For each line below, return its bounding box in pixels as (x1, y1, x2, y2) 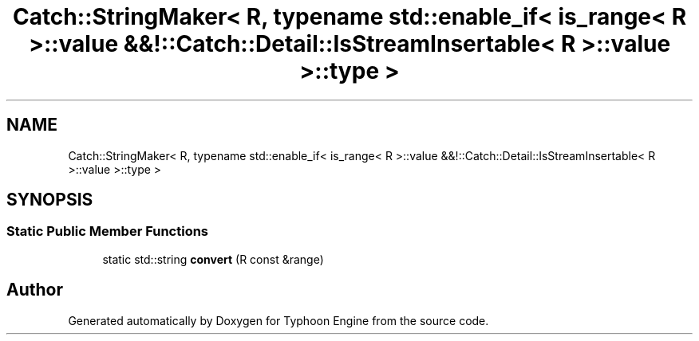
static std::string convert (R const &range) (102, 252, 324, 266)
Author (6, 280, 63, 300)
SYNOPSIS (6, 190, 93, 210)
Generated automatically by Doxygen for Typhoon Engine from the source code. (68, 313, 489, 327)
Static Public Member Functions (6, 223, 209, 240)
